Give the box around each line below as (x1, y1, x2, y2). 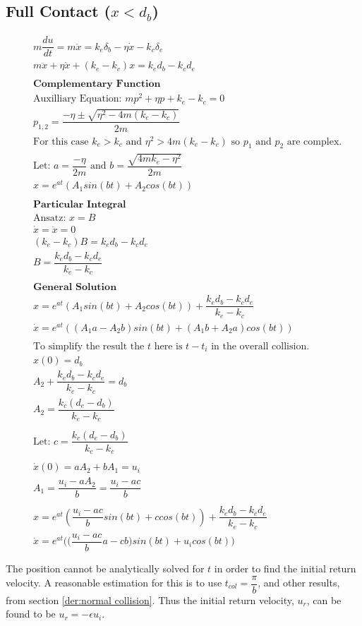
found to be (6, 606, 56, 621)
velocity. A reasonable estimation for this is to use (6, 575, 222, 589)
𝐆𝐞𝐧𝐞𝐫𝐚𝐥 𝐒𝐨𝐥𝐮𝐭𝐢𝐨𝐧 (33, 282, 117, 293)
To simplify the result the (33, 341, 145, 351)
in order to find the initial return (214, 560, 356, 575)
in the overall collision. (211, 341, 310, 351)
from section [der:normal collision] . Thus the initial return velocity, (6, 592, 294, 607)
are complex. (286, 136, 342, 147)
